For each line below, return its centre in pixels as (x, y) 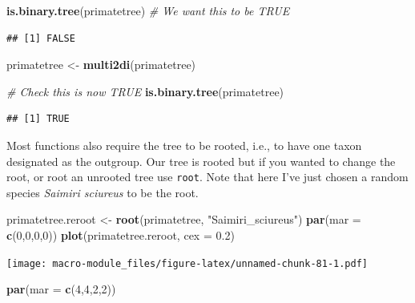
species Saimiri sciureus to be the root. (103, 192)
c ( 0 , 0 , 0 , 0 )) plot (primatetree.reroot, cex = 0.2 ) (121, 235)
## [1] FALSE (41, 38)
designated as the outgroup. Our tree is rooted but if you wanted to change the (201, 161)
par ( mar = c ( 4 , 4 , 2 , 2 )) (61, 289)
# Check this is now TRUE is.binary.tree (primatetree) (145, 91)
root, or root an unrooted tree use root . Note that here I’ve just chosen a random (207, 177)
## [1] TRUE (38, 119)
